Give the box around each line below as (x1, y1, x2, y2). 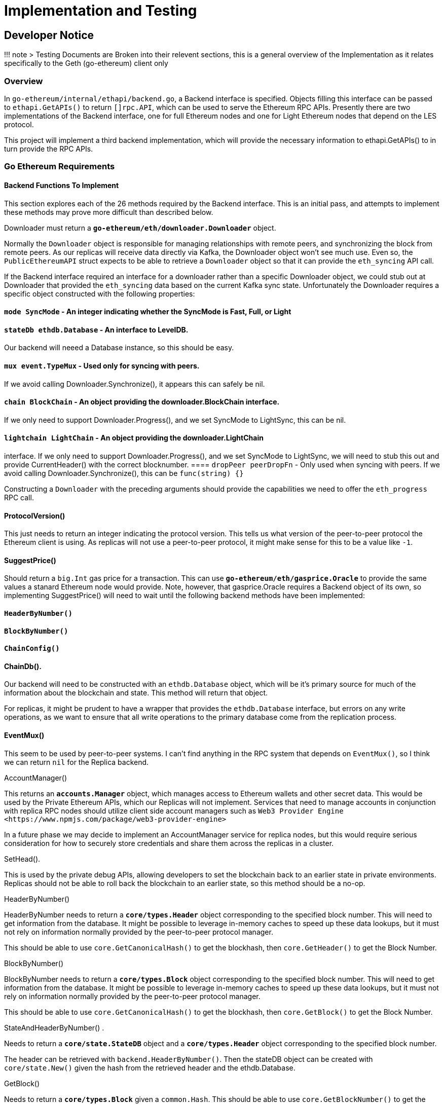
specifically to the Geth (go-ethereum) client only (4, 59, 168, 68)
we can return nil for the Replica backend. (4, 757, 149, 766)
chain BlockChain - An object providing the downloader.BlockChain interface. (4, 397, 280, 407)
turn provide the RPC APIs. (4, 144, 93, 153)
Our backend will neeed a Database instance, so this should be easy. (4, 343, 234, 352)
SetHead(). (4, 854, 41, 863)
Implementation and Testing (4, 2, 197, 19)
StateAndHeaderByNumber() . (4, 1023, 104, 1032)
